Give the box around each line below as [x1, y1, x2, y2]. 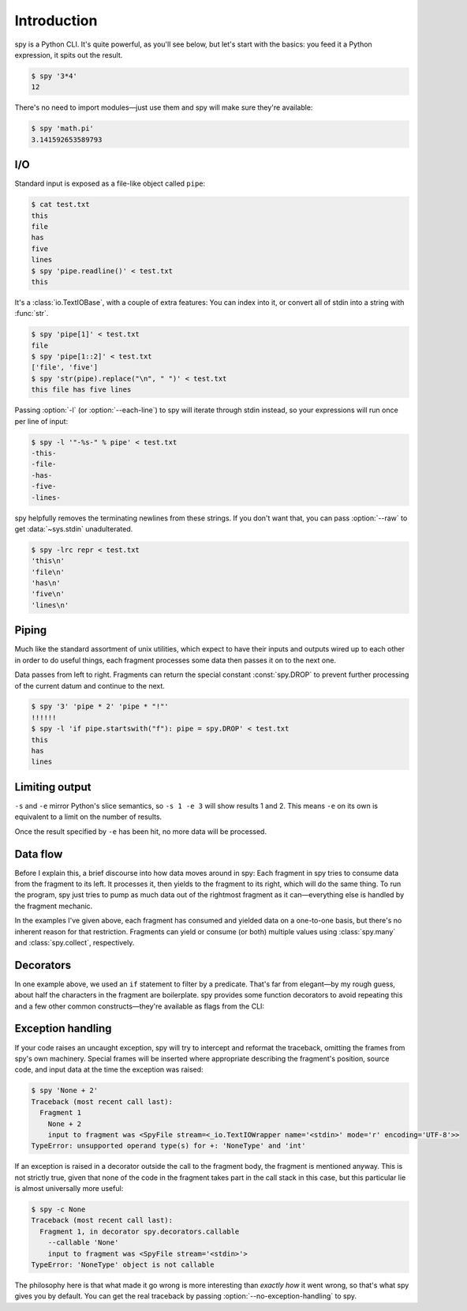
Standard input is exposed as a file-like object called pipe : [14, 178, 206, 189]
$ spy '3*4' [31, 71, 78, 81]
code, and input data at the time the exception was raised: [14, 1065, 204, 1074]
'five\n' [31, 589, 65, 599]
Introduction [14, 12, 98, 29]
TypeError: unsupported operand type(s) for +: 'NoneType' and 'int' [31, 1141, 306, 1151]
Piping [14, 624, 47, 637]
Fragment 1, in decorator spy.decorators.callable [39, 1226, 240, 1236]
